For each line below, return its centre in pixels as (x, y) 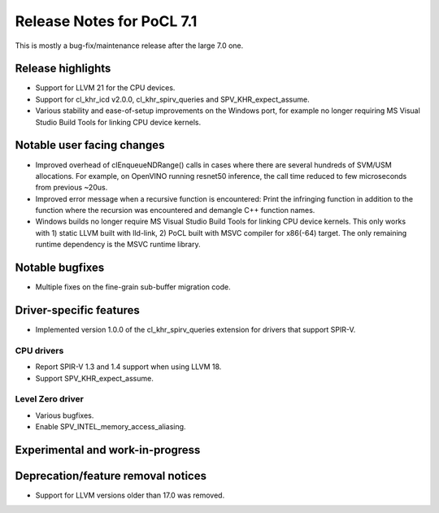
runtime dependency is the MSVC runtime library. (118, 245)
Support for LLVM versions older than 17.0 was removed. (130, 495)
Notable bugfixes (60, 268)
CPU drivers (39, 350)
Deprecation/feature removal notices (111, 476)
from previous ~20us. (72, 188)
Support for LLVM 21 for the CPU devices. (105, 88)
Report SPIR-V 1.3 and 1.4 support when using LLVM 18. (128, 367)
